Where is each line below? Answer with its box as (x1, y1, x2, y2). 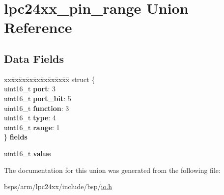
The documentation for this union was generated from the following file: (4, 165, 221, 175)
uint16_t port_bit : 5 (4, 93, 71, 103)
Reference (4, 17, 72, 37)
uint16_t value (4, 148, 51, 158)
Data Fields (4, 51, 64, 66)
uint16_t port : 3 (4, 84, 56, 94)
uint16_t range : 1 (4, 122, 60, 132)
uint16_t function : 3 (4, 103, 69, 113)
